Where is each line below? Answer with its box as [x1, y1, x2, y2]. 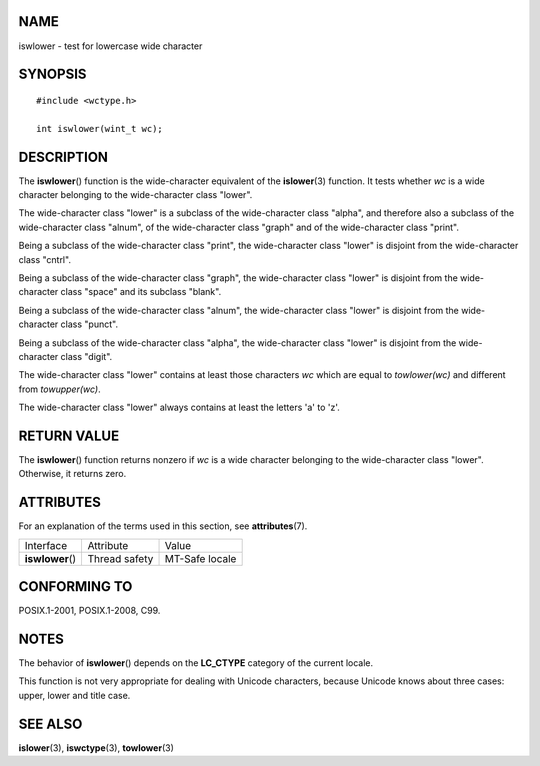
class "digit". [60, 350, 113, 362]
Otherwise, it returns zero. [18, 468, 127, 480]
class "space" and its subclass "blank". [60, 286, 222, 298]
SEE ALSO [18, 715, 83, 732]
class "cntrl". [18, 253, 72, 265]
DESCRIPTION [18, 148, 109, 165]
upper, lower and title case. [18, 689, 131, 701]
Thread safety [87, 551, 154, 565]
